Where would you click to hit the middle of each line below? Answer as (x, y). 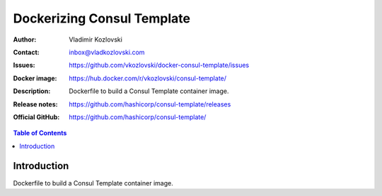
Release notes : (35, 104)
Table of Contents (40, 133)
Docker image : (35, 78)
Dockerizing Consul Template (102, 18)
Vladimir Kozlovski (96, 39)
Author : (25, 39)
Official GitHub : (36, 117)
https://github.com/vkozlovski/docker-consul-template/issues (159, 65)
